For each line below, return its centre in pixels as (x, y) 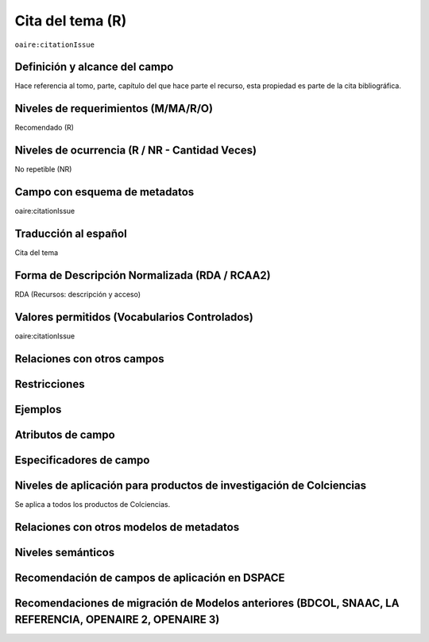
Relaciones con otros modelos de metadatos (127, 527)
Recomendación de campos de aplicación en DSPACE (150, 577)
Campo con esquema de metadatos (104, 192)
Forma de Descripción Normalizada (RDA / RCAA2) (143, 275)
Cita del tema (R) (71, 21)
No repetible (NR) (43, 169)
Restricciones (50, 384)
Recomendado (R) (44, 128)
